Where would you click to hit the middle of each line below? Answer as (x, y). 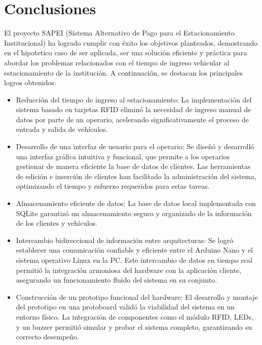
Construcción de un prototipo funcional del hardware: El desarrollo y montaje (137, 297)
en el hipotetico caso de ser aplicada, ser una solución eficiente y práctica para (126, 53)
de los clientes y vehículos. (57, 223)
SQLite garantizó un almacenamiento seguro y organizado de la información (134, 213)
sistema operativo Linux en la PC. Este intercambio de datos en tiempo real (134, 260)
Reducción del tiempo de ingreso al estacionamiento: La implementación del (134, 99)
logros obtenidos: (30, 82)
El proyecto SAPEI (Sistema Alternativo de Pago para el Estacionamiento (119, 33)
